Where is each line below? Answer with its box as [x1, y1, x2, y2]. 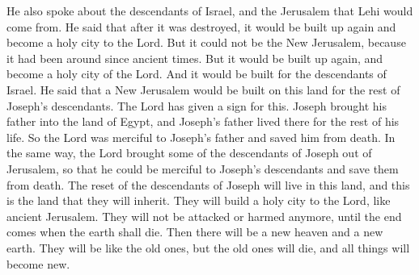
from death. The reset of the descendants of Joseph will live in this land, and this [6, 176, 410, 193]
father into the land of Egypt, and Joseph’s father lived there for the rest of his [6, 113, 400, 130]
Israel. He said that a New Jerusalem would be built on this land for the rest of [6, 81, 400, 98]
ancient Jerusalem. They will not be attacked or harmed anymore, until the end [6, 207, 402, 224]
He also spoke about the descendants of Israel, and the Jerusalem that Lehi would [6, 2, 413, 19]
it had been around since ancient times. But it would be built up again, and [6, 49, 383, 66]
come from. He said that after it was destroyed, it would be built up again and [6, 18, 396, 35]
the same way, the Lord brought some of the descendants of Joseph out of [6, 144, 372, 161]
